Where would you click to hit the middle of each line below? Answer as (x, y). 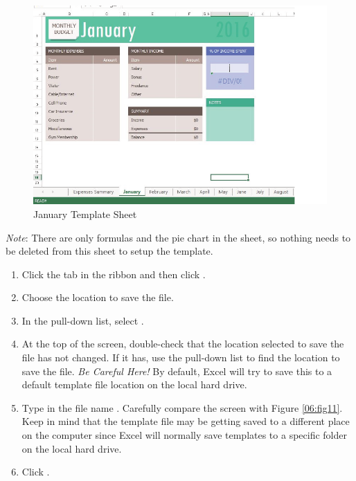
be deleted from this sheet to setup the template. (109, 251)
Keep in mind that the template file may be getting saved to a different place (186, 421)
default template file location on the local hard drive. (134, 384)
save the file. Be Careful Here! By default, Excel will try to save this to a (177, 371)
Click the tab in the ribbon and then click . (114, 274)
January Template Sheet (85, 214)
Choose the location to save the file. (98, 297)
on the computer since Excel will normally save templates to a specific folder (184, 435)
